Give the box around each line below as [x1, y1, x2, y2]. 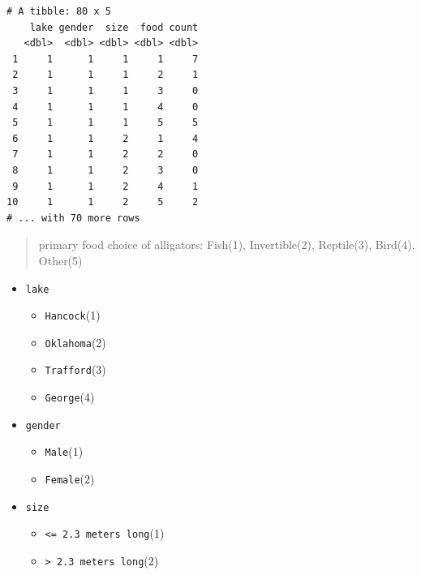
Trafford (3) [45, 361, 106, 378]
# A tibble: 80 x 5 [6, 6, 111, 17]
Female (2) [45, 470, 95, 487]
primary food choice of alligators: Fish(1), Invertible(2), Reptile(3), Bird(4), [38, 236, 415, 253]
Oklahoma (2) [45, 333, 106, 350]
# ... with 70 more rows [6, 212, 140, 224]
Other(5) [38, 251, 83, 268]
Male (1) [45, 443, 84, 460]
